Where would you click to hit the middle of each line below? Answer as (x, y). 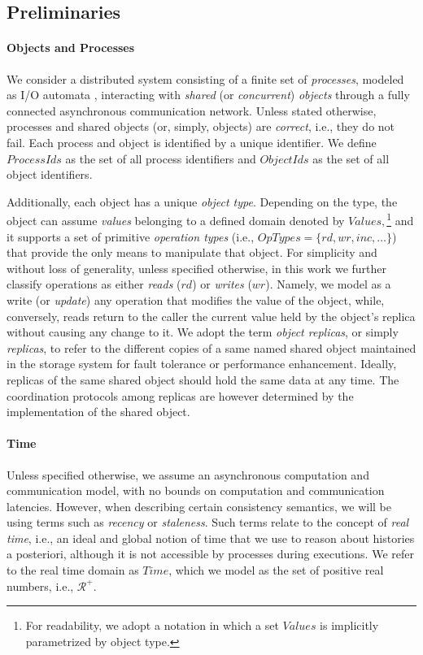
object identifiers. (50, 174)
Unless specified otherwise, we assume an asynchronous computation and (188, 474)
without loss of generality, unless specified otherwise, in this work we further (197, 268)
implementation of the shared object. (98, 412)
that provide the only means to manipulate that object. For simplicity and (192, 252)
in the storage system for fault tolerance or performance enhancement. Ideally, (202, 364)
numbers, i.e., (40, 586)
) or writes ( (222, 284)
